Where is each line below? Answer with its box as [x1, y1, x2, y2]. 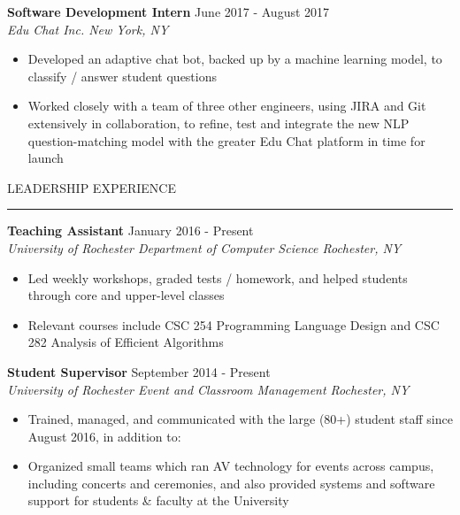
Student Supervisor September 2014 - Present [7, 362, 271, 380]
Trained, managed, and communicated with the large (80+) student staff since [27, 410, 453, 428]
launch [27, 149, 64, 167]
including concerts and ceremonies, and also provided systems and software [27, 473, 435, 492]
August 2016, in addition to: [27, 427, 181, 445]
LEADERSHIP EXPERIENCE [7, 178, 176, 196]
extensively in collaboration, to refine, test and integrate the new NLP [27, 113, 410, 132]
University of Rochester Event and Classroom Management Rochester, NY [7, 380, 410, 398]
